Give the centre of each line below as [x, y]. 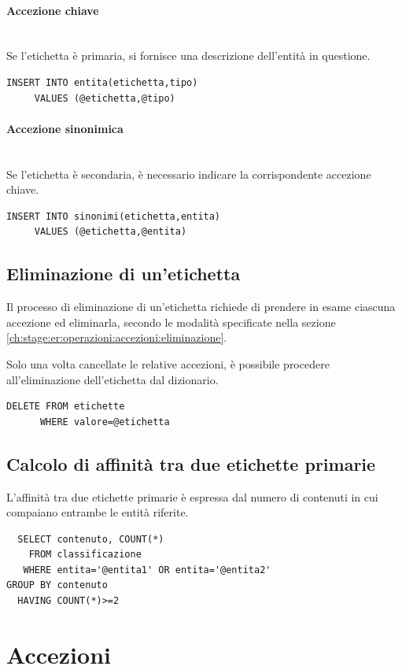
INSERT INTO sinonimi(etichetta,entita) [114, 216]
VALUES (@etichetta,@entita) [111, 232]
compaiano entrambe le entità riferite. [98, 512]
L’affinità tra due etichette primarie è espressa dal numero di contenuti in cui [192, 496]
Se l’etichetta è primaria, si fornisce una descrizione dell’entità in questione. [188, 56]
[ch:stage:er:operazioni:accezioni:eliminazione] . [117, 337]
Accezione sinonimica [65, 128]
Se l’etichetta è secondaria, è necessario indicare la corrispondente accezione [189, 174]
